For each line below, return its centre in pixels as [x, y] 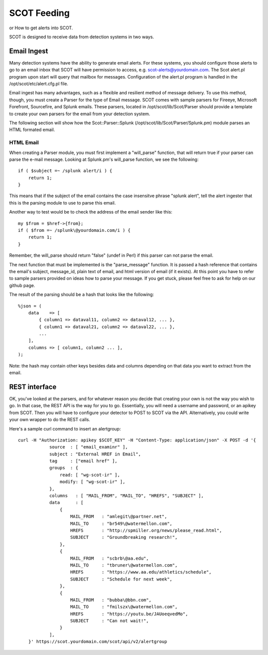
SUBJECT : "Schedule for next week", [121, 579]
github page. [22, 285]
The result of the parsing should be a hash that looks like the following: [82, 294]
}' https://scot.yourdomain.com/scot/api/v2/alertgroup [98, 642]
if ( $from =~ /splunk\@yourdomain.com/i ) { [74, 230]
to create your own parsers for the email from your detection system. [80, 114]
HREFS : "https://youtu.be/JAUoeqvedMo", [129, 614]
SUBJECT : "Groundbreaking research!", [124, 537]
